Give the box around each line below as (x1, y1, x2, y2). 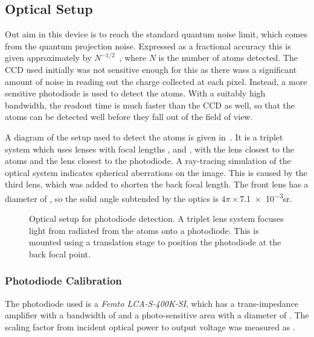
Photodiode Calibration (5, 273, 122, 288)
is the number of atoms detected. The (158, 51, 298, 64)
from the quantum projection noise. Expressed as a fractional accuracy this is (5, 39, 291, 52)
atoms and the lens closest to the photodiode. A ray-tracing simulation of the (5, 154, 291, 167)
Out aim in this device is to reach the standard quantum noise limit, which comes (5, 28, 307, 40)
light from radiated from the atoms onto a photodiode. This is (29, 224, 259, 236)
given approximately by (5, 51, 92, 64)
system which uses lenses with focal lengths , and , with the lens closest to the (5, 142, 295, 155)
